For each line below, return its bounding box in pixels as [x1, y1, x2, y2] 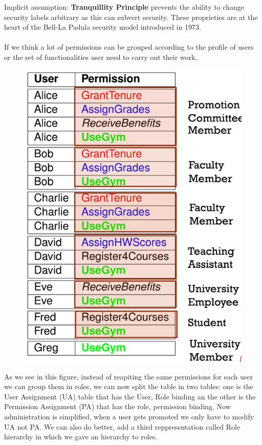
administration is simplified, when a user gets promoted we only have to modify [4, 411, 254, 421]
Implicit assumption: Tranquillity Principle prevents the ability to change [4, 2, 244, 12]
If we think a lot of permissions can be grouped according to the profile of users [4, 41, 254, 52]
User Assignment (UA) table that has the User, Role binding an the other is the [4, 391, 256, 401]
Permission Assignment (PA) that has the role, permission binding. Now [4, 401, 231, 412]
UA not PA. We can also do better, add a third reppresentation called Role [4, 421, 241, 432]
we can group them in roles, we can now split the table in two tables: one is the [4, 381, 253, 392]
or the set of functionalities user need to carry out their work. [4, 51, 198, 62]
